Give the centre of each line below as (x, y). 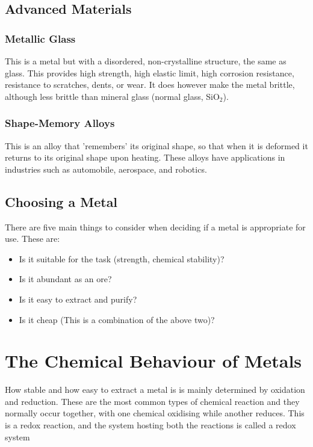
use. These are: (33, 239)
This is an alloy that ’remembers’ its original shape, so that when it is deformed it (156, 145)
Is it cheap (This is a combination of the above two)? (117, 319)
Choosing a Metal (61, 201)
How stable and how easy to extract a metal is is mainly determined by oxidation (155, 390)
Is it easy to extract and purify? (78, 299)
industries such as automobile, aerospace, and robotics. (106, 169)
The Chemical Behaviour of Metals (153, 361)
